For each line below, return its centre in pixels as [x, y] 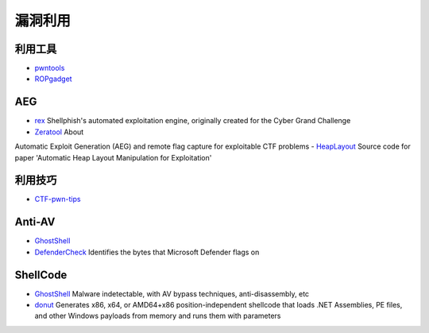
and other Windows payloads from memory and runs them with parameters [158, 316]
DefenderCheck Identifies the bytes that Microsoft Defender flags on [147, 252]
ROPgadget [53, 79]
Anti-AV [35, 222]
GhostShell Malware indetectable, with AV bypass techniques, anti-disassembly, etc [172, 293]
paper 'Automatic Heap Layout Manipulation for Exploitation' [113, 157]
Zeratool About [59, 132]
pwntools [50, 68]
